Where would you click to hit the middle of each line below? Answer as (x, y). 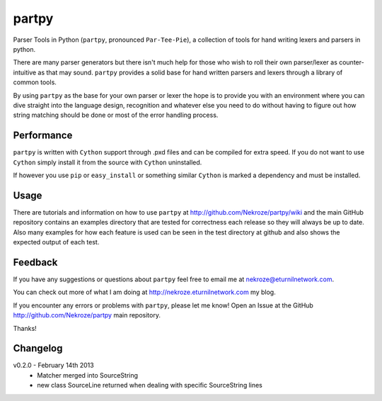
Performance (43, 136)
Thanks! (25, 328)
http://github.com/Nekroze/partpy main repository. (87, 315)
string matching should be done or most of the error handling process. (116, 115)
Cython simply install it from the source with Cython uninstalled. (108, 162)
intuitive (25, 72)
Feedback (35, 262)
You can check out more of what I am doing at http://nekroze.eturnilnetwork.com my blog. (144, 292)
